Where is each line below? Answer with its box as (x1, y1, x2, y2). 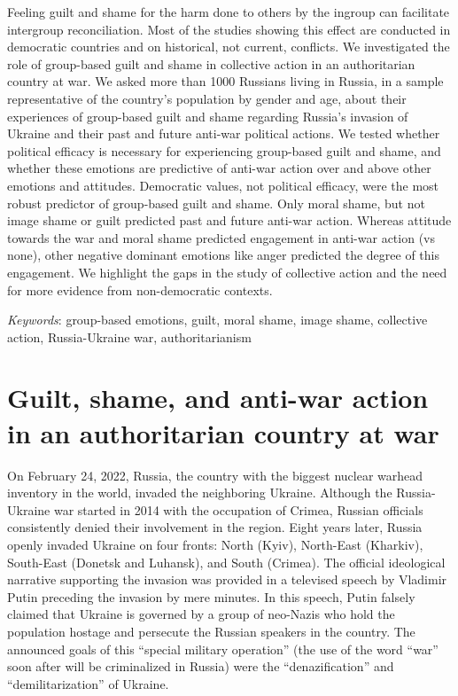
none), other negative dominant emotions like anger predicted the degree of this (7, 246, 439, 264)
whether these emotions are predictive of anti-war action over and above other (7, 159, 431, 177)
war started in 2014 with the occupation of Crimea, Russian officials (53, 500, 423, 519)
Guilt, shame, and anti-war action (7, 379, 429, 416)
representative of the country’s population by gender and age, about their (7, 89, 407, 107)
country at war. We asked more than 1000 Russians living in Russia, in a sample (7, 72, 444, 90)
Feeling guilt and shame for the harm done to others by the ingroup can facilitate (7, 3, 450, 20)
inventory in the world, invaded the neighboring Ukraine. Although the (7, 483, 392, 502)
